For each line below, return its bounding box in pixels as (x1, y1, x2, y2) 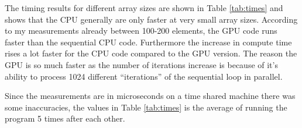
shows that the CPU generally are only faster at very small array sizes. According (5, 13, 298, 25)
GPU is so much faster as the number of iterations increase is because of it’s (5, 58, 278, 70)
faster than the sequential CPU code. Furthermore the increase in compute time (5, 35, 292, 48)
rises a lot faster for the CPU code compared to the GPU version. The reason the (5, 47, 297, 59)
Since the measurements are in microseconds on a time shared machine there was (5, 90, 296, 102)
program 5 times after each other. (5, 112, 125, 125)
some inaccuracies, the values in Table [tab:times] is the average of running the (5, 101, 287, 113)
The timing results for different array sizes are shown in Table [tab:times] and (5, 2, 283, 13)
